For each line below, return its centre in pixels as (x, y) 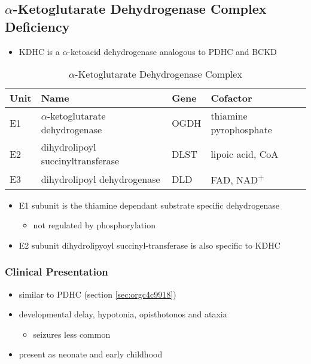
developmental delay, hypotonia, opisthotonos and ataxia (123, 314)
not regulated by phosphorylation (94, 225)
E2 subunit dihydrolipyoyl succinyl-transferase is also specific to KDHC (150, 245)
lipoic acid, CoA (245, 154)
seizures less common (72, 334)
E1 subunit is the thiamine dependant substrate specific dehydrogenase (149, 205)
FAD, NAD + (237, 179)
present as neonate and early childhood (91, 354)
